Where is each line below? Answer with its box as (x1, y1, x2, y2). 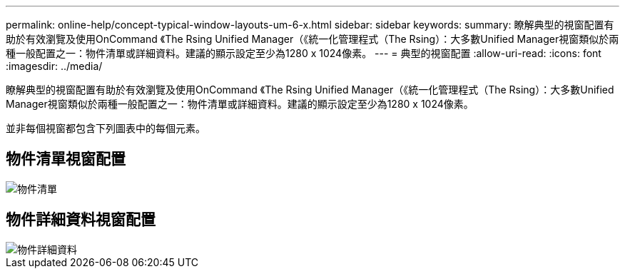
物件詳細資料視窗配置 (6, 210, 156, 229)
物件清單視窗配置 (6, 150, 126, 168)
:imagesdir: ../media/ (6, 60, 103, 72)
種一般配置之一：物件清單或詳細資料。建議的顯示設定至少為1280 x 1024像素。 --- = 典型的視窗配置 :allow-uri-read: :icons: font (6, 47, 601, 59)
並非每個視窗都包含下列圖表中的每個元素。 (6, 122, 205, 134)
